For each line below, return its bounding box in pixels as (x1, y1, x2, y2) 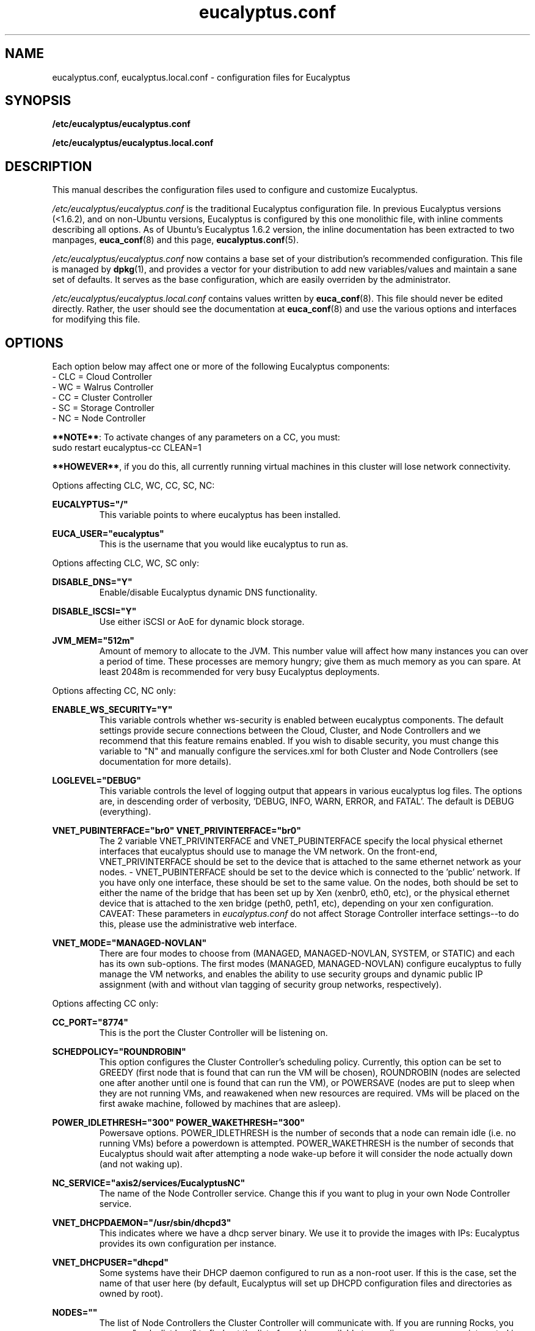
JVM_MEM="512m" (52, 635, 135, 646)
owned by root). (99, 1288, 163, 1299)
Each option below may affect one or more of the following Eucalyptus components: (52, 361, 390, 372)
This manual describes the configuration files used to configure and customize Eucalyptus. (52, 184, 418, 195)
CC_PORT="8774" (52, 1017, 128, 1028)
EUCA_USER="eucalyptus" (52, 528, 164, 539)
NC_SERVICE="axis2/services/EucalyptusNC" (52, 1178, 246, 1189)
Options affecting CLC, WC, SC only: (52, 558, 199, 569)
